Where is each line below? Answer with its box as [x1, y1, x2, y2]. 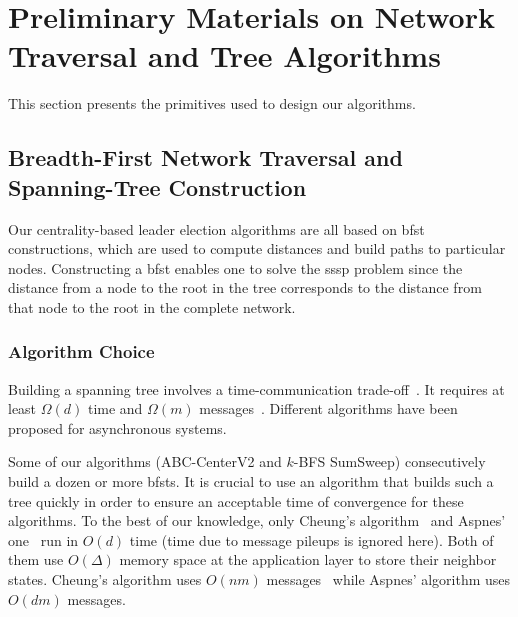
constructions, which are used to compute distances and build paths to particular [8, 238, 506, 259]
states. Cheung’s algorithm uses [8, 569, 202, 590]
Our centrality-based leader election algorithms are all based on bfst [8, 218, 425, 239]
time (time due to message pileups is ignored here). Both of [129, 529, 494, 550]
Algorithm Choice [8, 339, 155, 364]
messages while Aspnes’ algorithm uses [266, 569, 511, 590]
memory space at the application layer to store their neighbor [119, 549, 497, 570]
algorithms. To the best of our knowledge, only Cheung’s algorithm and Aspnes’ [8, 510, 506, 531]
